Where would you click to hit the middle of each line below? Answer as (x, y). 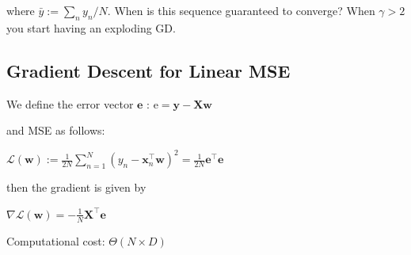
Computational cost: (56, 240)
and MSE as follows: (56, 130)
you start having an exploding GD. (91, 27)
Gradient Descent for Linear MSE (148, 70)
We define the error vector (70, 103)
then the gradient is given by (76, 187)
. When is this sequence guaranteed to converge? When (241, 10)
